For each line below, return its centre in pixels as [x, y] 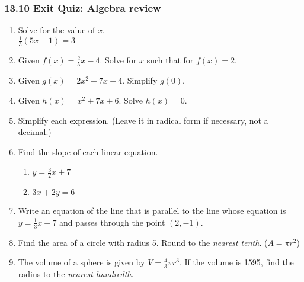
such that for [170, 60]
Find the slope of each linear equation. [88, 151]
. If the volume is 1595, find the [236, 262]
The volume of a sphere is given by [81, 262]
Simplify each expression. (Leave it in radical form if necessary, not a [143, 120]
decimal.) [35, 132]
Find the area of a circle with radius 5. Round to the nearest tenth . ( [143, 242]
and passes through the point [112, 222]
